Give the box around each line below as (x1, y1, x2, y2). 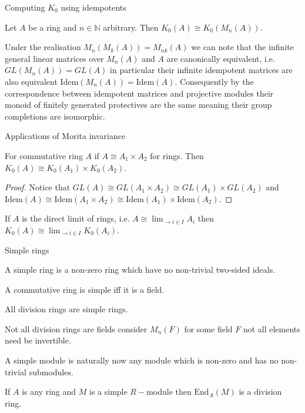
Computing (5, 1, 45, 13)
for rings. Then (150, 149, 204, 161)
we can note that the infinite (191, 41, 294, 53)
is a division (239, 385, 282, 398)
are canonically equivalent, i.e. (166, 52, 275, 64)
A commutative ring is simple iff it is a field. (5, 283, 165, 295)
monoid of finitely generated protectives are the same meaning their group (5, 98, 272, 111)
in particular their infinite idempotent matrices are (110, 64, 293, 76)
